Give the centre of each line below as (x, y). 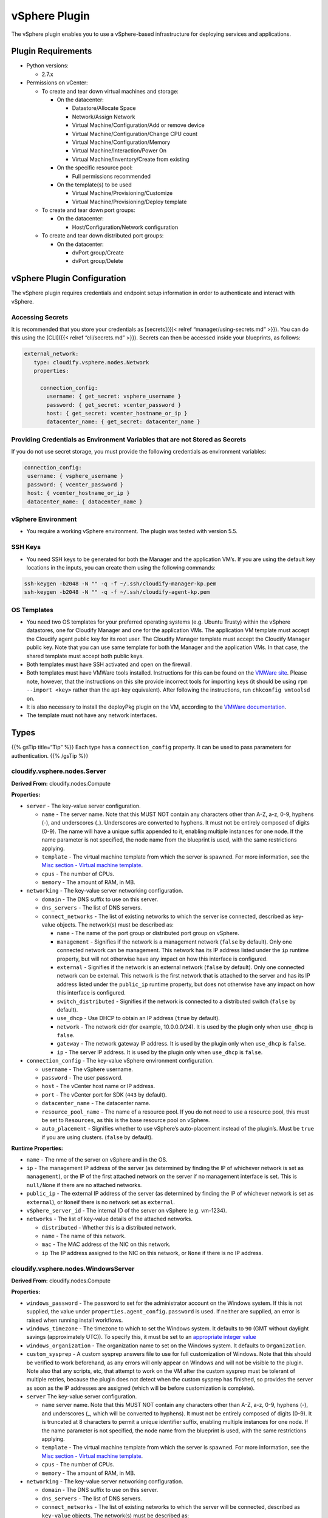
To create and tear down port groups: (89, 210)
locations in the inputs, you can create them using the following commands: (121, 567)
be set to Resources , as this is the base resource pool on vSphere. (126, 1120)
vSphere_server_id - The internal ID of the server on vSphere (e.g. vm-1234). (127, 1210)
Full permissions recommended (111, 176)
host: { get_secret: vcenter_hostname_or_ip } (117, 413)
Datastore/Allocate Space (104, 108)
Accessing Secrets (40, 317)
